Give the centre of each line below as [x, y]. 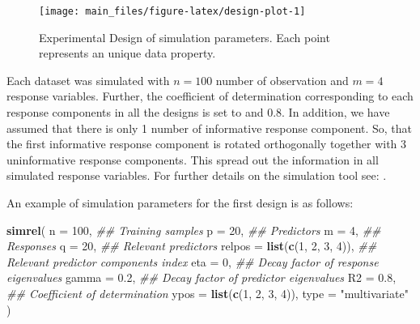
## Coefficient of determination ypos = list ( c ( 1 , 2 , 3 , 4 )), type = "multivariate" [208, 293]
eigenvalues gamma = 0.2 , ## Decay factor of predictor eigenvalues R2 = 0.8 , [202, 277]
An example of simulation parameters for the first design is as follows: [180, 202]
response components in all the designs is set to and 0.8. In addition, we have [198, 112]
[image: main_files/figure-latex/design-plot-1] [172, 11]
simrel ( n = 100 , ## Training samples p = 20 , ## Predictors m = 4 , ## [194, 230]
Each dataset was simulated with [88, 80]
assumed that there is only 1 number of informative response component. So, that [210, 128]
